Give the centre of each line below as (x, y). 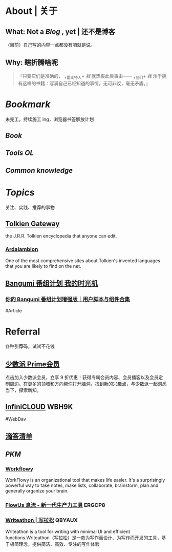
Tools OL (20, 153)
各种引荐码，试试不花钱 (30, 346)
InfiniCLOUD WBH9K (39, 407)
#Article (14, 311)
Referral (23, 331)
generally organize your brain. (37, 491)
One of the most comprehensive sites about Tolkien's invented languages (83, 261)
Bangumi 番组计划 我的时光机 (52, 283)
